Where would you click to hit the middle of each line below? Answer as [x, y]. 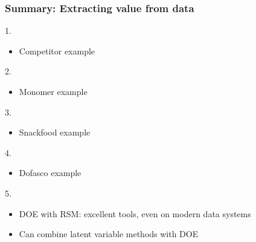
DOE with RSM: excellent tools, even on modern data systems [135, 213]
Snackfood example [55, 132]
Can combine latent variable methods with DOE [109, 234]
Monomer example [53, 91]
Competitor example [57, 51]
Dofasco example [50, 173]
